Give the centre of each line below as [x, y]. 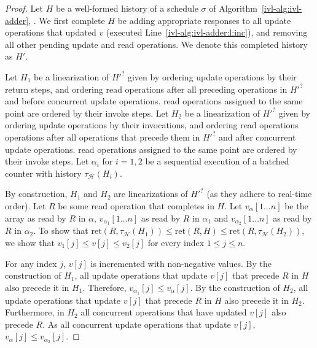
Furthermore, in [35, 312]
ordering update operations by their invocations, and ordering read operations [152, 125]
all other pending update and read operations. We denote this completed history [156, 44]
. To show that [61, 230]
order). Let [25, 205]
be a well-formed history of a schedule [127, 8]
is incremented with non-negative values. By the [181, 263]
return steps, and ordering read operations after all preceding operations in [146, 89]
